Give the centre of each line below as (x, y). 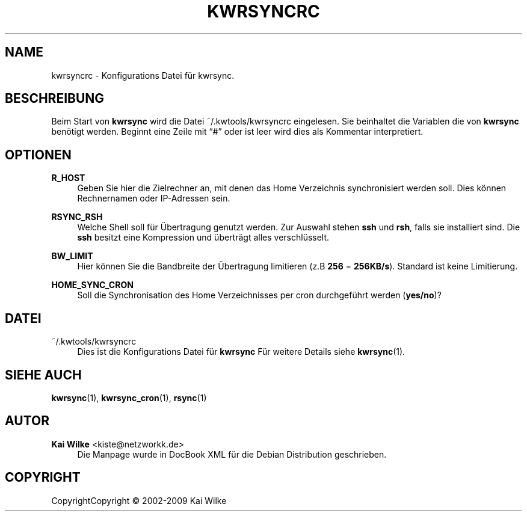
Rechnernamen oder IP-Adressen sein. (154, 198)
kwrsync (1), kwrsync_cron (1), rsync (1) (129, 398)
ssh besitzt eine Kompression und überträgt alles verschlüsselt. (203, 238)
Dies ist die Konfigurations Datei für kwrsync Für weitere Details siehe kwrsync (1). (241, 352)
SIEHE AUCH (43, 375)
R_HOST (68, 178)
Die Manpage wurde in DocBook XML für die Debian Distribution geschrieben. (232, 454)
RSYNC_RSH (77, 217)
